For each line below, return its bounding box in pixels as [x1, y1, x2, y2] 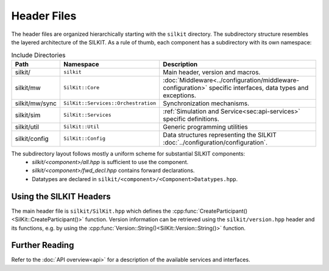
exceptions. [163, 91, 196, 100]
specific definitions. [163, 114, 219, 123]
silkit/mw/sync [15, 99, 57, 108]
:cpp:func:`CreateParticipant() [172, 207, 248, 214]
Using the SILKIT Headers [11, 191, 111, 202]
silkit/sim [15, 111, 41, 119]
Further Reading [11, 240, 74, 250]
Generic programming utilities [163, 122, 248, 131]
